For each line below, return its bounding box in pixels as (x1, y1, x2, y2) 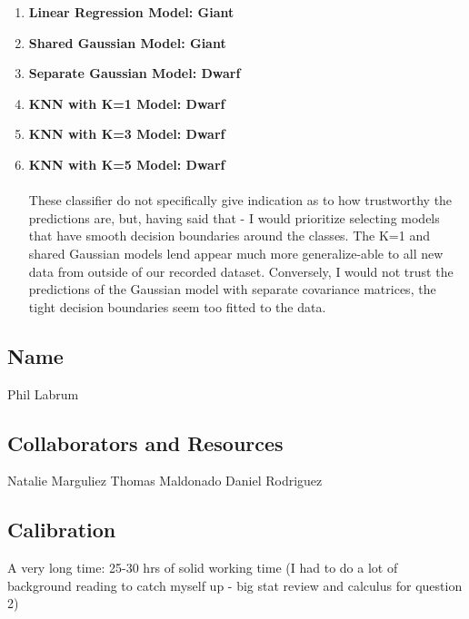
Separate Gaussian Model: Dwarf (28, 64, 241, 83)
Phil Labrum (7, 384, 79, 403)
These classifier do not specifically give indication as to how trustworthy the (28, 191, 453, 210)
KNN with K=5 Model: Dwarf (28, 154, 225, 173)
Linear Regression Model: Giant (28, 3, 234, 21)
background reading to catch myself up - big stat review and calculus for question (7, 575, 463, 594)
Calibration (7, 516, 116, 544)
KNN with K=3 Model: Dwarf (28, 124, 225, 143)
